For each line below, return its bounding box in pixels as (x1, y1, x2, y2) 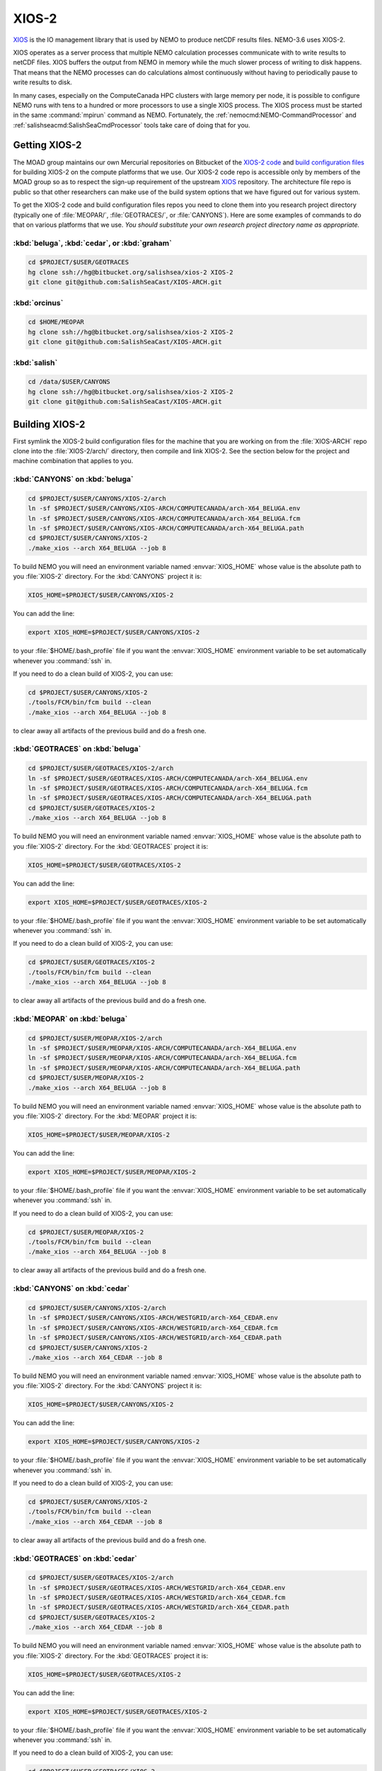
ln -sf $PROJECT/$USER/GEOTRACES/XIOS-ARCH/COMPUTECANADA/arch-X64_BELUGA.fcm (28, 784, 308, 793)
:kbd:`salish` (13, 358, 58, 368)
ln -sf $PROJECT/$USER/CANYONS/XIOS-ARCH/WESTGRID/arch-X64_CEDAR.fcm (28, 1323, 279, 1332)
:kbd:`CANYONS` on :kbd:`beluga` (13, 475, 134, 485)
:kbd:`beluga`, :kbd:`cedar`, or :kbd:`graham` (13, 238, 173, 248)
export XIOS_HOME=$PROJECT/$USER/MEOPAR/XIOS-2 (28, 1167, 196, 1176)
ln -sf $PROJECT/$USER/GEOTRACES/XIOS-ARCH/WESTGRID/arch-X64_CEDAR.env (28, 1583, 286, 1592)
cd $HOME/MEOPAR (28, 318, 85, 326)
